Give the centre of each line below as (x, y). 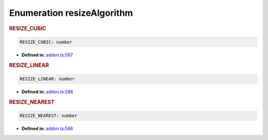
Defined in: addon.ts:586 (47, 129)
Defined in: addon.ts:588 (47, 92)
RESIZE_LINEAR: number (47, 79)
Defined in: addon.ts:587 (47, 55)
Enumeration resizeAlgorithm (71, 13)
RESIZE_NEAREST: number (49, 116)
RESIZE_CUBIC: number (46, 42)
